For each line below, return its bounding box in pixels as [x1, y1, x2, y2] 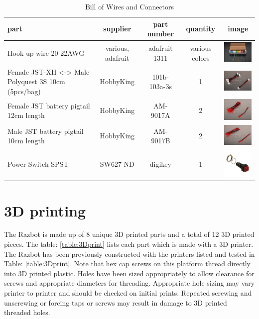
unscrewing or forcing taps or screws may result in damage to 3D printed [4, 297, 227, 308]
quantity [186, 23, 216, 34]
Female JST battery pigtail [7, 100, 90, 110]
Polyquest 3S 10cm [7, 76, 65, 87]
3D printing [4, 200, 86, 220]
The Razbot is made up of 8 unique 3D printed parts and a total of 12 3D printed [4, 229, 255, 239]
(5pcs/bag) [7, 86, 41, 96]
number [147, 28, 174, 39]
